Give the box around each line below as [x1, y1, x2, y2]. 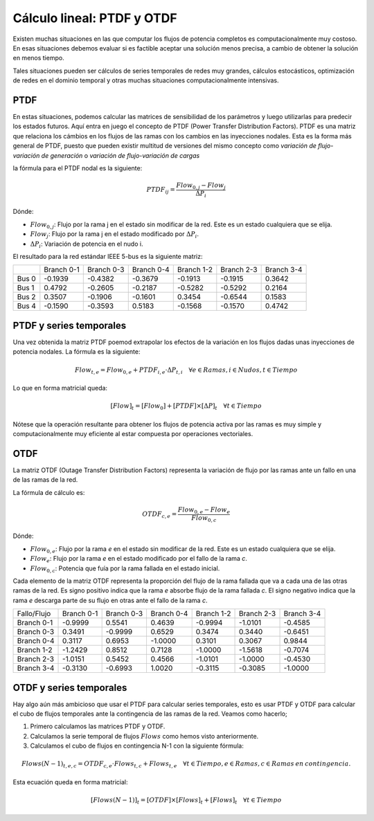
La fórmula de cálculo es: [12, 488, 85, 496]
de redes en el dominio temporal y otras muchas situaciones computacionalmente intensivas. [12, 76, 279, 84]
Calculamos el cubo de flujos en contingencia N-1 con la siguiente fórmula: [30, 741, 244, 750]
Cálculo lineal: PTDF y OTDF [12, 10, 177, 26]
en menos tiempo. [12, 54, 65, 62]
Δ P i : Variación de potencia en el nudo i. [30, 240, 143, 249]
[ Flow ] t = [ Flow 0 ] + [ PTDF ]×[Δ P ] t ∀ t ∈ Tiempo [110, 402, 262, 412]
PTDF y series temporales [12, 319, 127, 332]
